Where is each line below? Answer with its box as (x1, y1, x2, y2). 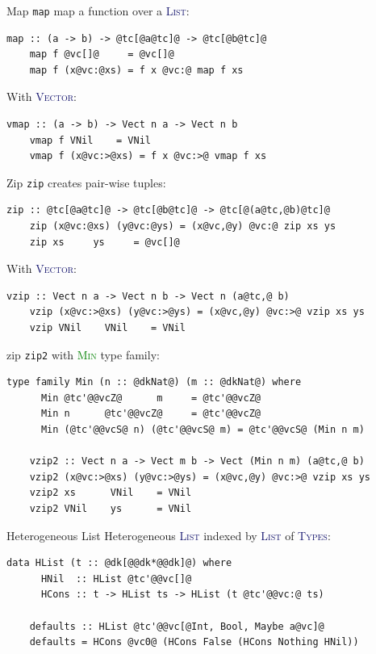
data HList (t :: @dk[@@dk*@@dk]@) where (6, 557, 232, 569)
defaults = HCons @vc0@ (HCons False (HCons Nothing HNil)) (29, 636, 359, 648)
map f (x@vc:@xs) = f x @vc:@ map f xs (29, 64, 244, 76)
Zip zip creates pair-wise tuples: (6, 174, 166, 191)
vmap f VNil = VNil (29, 134, 151, 146)
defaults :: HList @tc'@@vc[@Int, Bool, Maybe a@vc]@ (29, 620, 324, 632)
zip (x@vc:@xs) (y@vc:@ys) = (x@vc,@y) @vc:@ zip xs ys (29, 220, 336, 233)
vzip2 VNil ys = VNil (29, 503, 192, 515)
